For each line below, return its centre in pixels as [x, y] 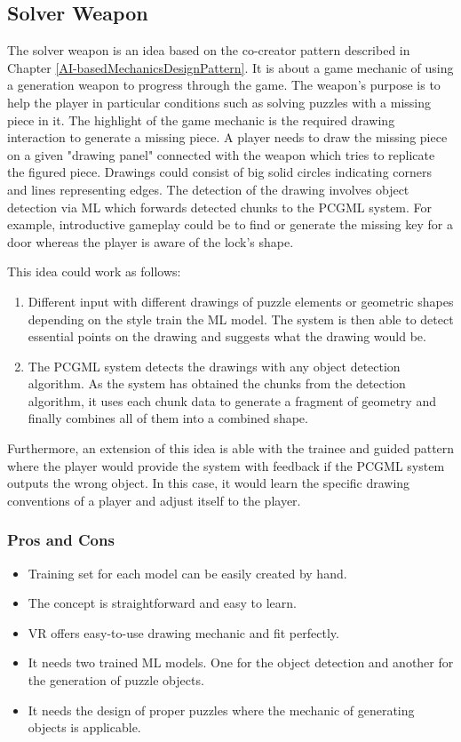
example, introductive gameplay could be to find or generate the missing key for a [230, 224]
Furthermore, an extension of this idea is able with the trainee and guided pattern [231, 448]
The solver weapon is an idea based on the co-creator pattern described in [209, 50]
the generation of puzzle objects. [116, 680]
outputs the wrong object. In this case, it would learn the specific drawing [209, 483]
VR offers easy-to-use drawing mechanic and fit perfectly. [183, 632]
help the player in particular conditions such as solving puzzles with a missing [219, 102]
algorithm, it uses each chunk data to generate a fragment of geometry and [232, 400]
